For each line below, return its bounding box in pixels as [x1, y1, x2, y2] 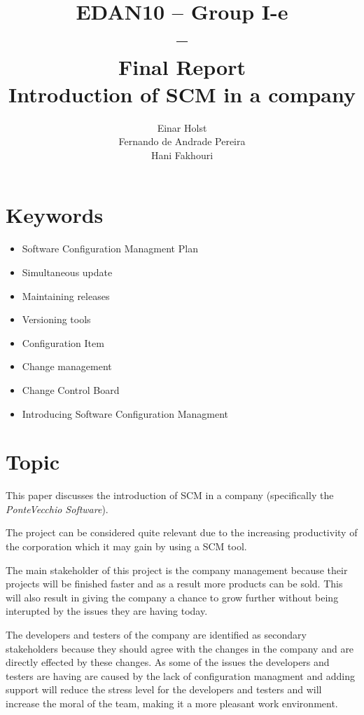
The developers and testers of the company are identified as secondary [6, 627, 307, 642]
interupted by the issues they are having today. [6, 604, 208, 618]
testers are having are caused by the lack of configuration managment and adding [6, 668, 355, 683]
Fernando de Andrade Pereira [118, 134, 246, 149]
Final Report [118, 52, 246, 81]
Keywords [6, 200, 104, 229]
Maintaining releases [22, 288, 110, 303]
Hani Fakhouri [150, 147, 213, 162]
